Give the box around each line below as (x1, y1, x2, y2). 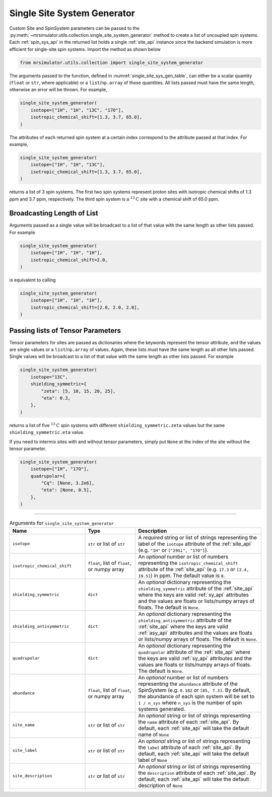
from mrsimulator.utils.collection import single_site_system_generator (20, 59, 203, 65)
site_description (12, 773, 52, 779)
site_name (12, 722, 35, 728)
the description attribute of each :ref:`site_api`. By (138, 769, 256, 776)
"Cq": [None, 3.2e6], (41, 480, 95, 486)
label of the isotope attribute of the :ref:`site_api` (138, 540, 252, 547)
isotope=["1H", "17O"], (30, 466, 89, 472)
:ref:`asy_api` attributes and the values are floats (138, 629, 252, 636)
